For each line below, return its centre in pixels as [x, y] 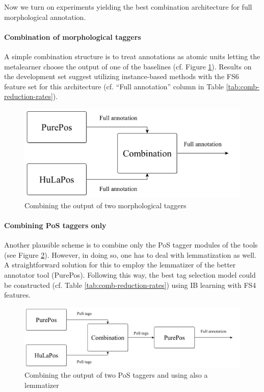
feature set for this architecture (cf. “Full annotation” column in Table [114, 86]
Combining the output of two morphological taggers [105, 205]
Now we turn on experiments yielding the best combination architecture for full [128, 7]
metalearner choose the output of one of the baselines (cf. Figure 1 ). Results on [128, 66]
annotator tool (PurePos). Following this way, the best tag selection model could [130, 275]
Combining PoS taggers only [55, 225]
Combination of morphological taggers [73, 36]
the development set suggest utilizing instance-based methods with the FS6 [122, 76]
